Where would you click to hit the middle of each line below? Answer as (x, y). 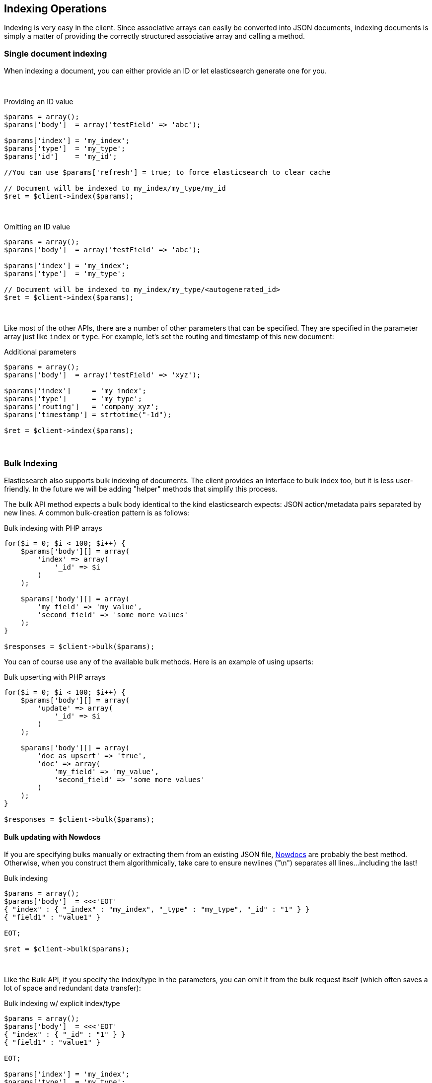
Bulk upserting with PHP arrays (55, 677)
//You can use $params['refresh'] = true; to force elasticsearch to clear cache (167, 173)
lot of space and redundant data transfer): (72, 988)
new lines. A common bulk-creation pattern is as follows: (97, 512)
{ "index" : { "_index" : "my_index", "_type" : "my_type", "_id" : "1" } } (157, 909)
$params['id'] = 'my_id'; (61, 157)
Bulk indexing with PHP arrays (53, 528)
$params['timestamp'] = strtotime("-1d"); (88, 415)
